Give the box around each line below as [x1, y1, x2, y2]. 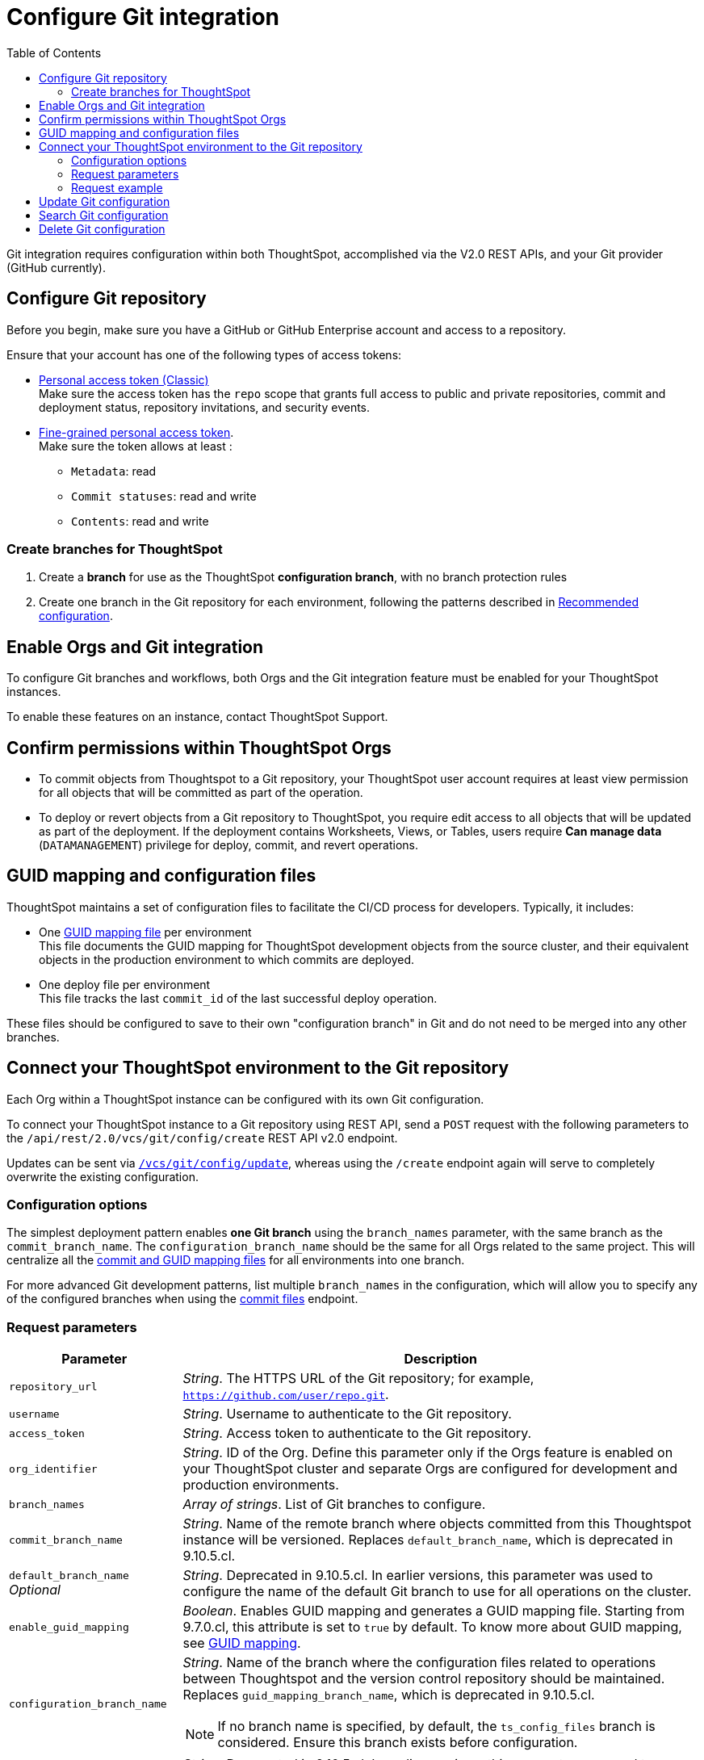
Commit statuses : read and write [71, 488, 257, 503]
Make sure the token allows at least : [39, 438, 233, 453]
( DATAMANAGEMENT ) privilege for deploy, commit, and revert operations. [39, 838, 418, 853]
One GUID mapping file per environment [39, 924, 252, 939]
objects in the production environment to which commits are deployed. [39, 952, 415, 966]
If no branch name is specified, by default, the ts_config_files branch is [217, 1718, 656, 1735]
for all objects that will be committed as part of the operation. [39, 786, 363, 800]
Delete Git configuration [39, 221, 166, 236]
